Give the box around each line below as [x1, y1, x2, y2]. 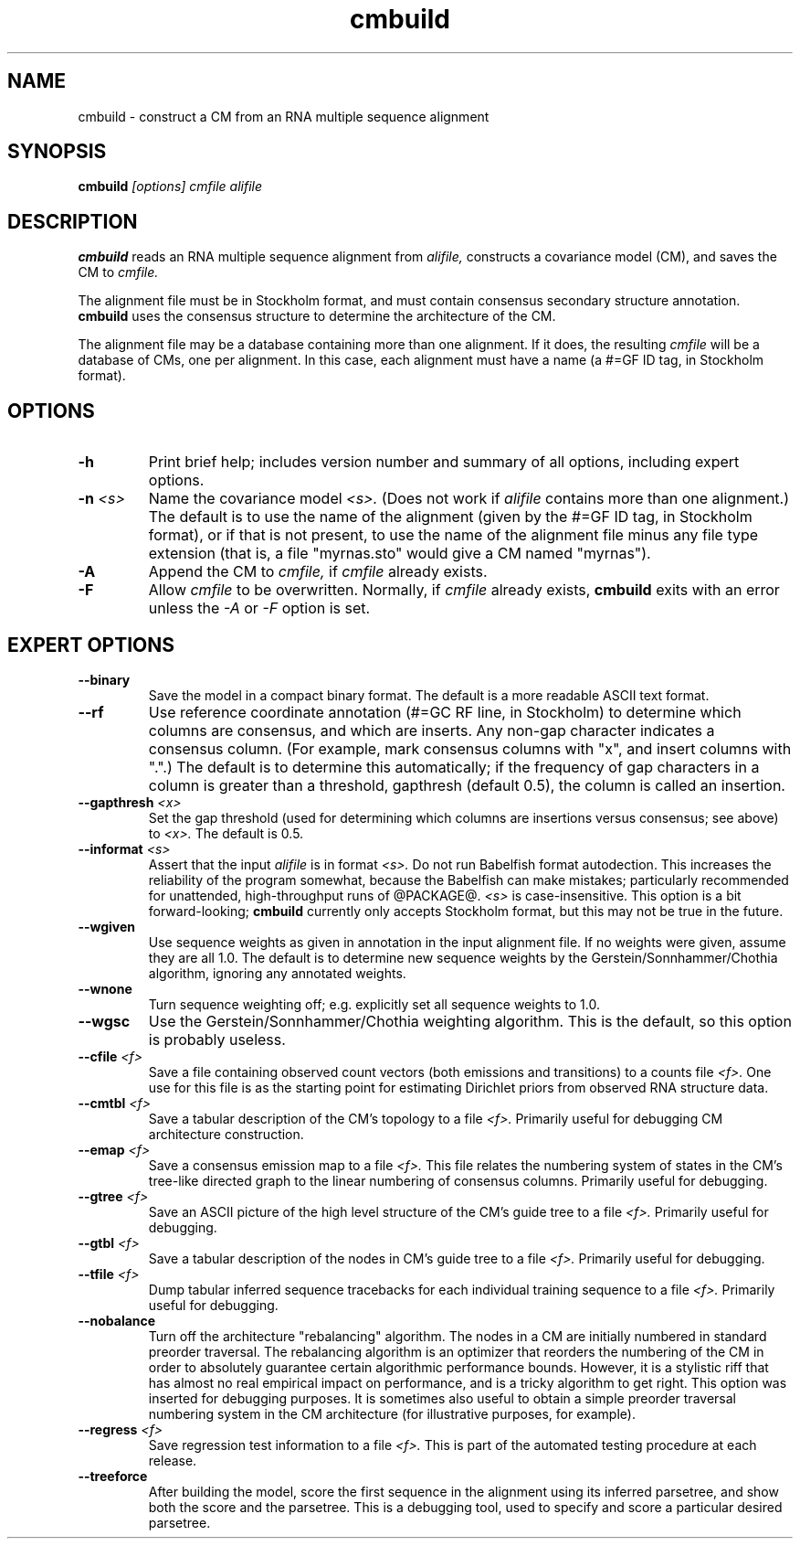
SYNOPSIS [7, 140, 107, 164]
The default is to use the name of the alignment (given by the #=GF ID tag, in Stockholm [148, 507, 753, 527]
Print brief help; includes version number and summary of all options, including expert [148, 453, 740, 472]
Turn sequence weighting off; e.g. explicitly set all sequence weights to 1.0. [148, 996, 600, 1012]
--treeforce [78, 1467, 148, 1484]
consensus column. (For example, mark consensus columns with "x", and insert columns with [148, 739, 792, 758]
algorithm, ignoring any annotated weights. [148, 965, 406, 981]
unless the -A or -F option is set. [148, 599, 371, 618]
